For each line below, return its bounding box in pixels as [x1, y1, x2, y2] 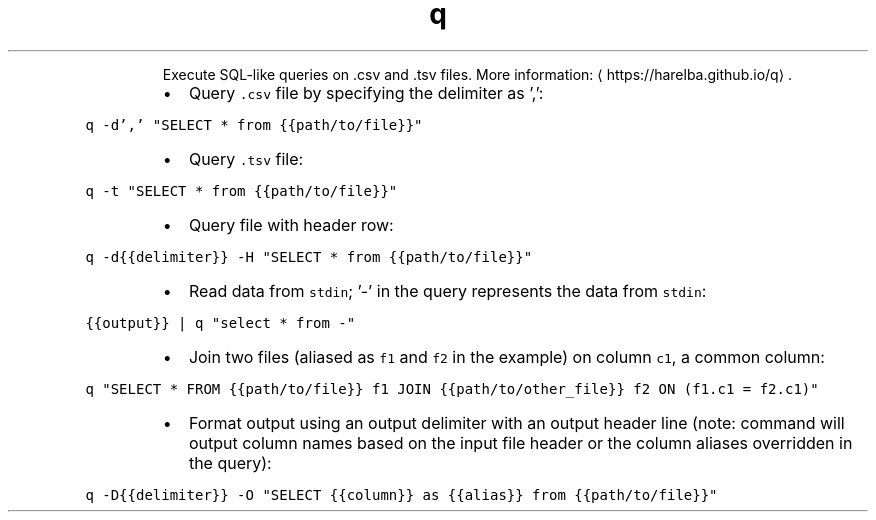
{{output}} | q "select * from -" [85, 314, 356, 331]
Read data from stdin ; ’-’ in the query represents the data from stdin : [188, 280, 707, 301]
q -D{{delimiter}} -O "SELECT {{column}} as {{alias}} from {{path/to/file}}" [85, 486, 718, 503]
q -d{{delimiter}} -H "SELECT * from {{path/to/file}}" [85, 248, 533, 265]
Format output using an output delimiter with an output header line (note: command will [188, 412, 845, 433]
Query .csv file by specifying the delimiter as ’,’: [188, 82, 544, 103]
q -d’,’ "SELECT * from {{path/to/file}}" [85, 116, 423, 133]
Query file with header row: [188, 214, 394, 235]
